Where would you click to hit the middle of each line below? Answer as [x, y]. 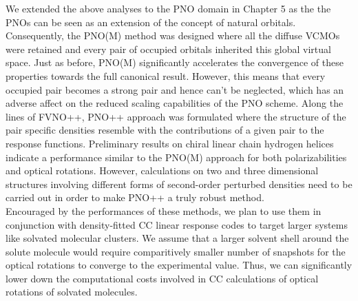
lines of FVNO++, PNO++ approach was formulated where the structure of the [176, 116]
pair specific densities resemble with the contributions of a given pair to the [165, 130]
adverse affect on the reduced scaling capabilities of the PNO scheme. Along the [175, 103]
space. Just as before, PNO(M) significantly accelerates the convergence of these [175, 62]
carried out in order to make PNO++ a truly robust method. [135, 197]
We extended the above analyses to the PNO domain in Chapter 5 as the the [168, 8]
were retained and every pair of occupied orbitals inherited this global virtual [168, 49]
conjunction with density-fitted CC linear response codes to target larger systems [177, 224]
